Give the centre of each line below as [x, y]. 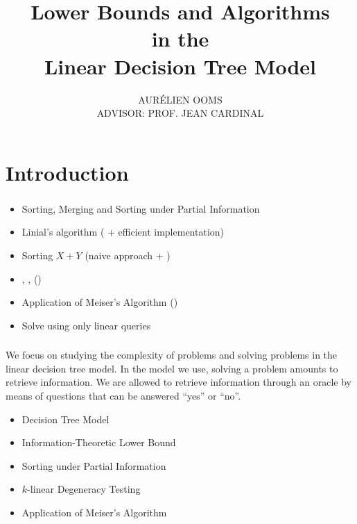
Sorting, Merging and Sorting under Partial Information [141, 208]
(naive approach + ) [128, 255]
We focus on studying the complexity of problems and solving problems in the [172, 355]
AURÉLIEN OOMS [180, 99]
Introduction [67, 172]
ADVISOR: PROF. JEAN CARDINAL [180, 113]
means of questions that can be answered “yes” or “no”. [123, 396]
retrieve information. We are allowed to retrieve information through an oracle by [178, 382]
